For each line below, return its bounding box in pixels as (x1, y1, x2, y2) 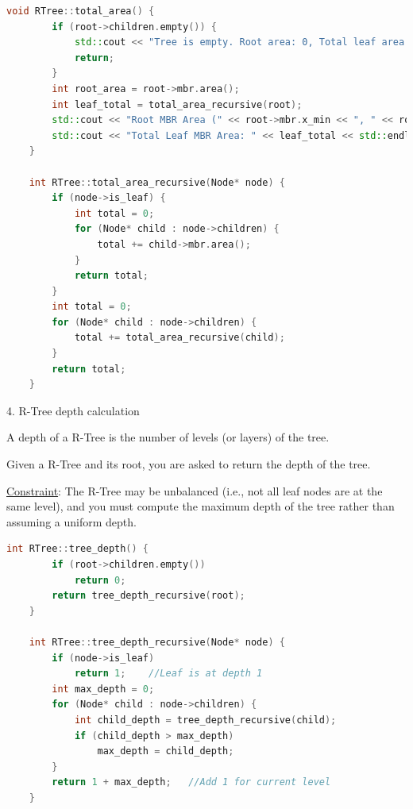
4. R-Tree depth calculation (6, 402, 140, 418)
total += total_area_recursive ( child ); (74, 332, 285, 344)
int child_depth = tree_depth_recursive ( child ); (74, 714, 337, 726)
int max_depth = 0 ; (52, 683, 155, 695)
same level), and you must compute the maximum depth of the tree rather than (6, 498, 395, 514)
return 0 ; (74, 574, 126, 586)
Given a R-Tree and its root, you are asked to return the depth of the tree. (6, 456, 371, 472)
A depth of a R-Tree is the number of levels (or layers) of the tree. (6, 429, 330, 445)
